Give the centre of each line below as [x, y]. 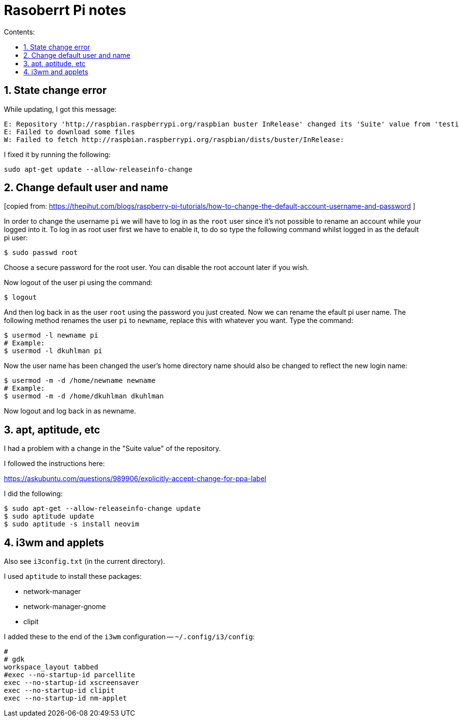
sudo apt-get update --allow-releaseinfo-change [98, 169]
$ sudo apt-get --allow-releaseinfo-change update [102, 509]
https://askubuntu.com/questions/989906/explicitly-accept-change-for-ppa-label [135, 479]
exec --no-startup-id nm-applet [65, 698]
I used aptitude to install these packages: [73, 577]
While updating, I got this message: [60, 109]
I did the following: [33, 494]
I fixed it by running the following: [57, 154]
